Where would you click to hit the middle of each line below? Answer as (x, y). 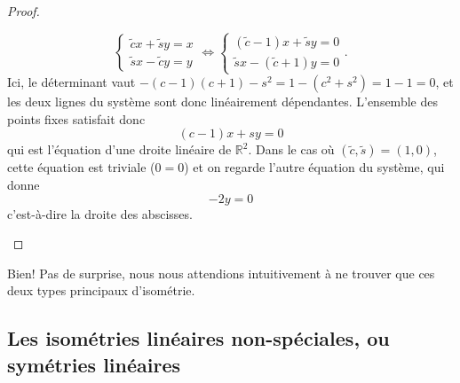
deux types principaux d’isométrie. (101, 290)
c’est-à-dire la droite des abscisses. (100, 213)
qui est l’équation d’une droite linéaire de (119, 149)
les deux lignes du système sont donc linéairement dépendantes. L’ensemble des (222, 102)
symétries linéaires (94, 364)
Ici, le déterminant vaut (71, 82)
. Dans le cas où (291, 149)
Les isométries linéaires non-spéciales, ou (198, 338)
